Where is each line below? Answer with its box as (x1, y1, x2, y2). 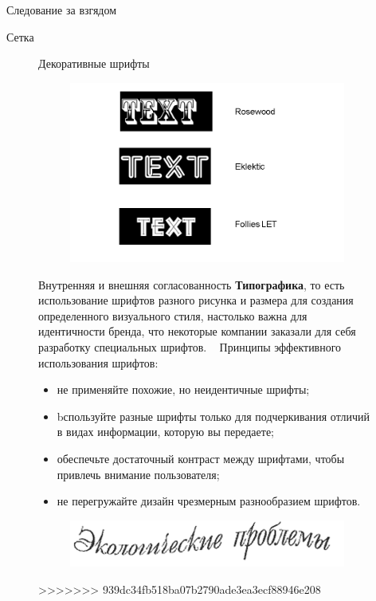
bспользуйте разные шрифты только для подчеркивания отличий (57, 407, 370, 424)
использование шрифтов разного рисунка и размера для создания (38, 292, 354, 308)
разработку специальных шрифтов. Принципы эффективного (38, 338, 342, 355)
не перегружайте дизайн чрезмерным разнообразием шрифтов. (57, 493, 361, 509)
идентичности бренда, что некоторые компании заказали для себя (38, 323, 356, 340)
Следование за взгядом (6, 2, 117, 18)
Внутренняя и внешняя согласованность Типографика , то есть (38, 276, 345, 293)
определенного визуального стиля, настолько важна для (38, 307, 307, 324)
